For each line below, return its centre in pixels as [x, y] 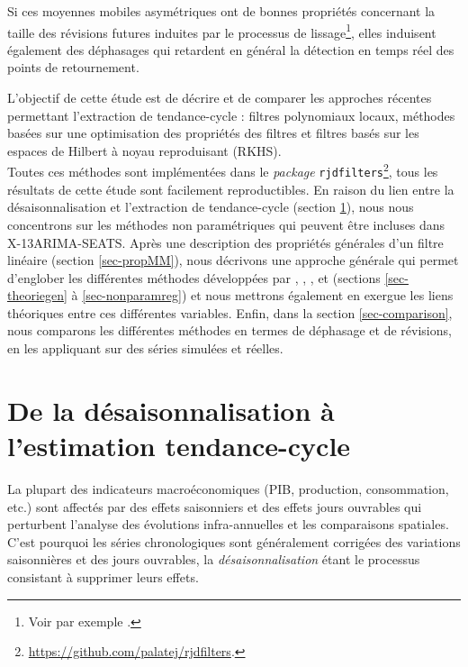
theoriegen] [37, 295]
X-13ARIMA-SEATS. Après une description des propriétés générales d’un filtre [225, 242]
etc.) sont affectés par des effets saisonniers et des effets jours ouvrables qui [215, 506]
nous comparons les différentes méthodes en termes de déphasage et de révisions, [229, 330]
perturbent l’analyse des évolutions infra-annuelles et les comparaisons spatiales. [228, 524]
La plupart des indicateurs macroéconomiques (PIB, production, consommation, [228, 488]
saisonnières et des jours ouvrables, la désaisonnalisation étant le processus [214, 559]
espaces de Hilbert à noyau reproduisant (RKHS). [144, 150]
